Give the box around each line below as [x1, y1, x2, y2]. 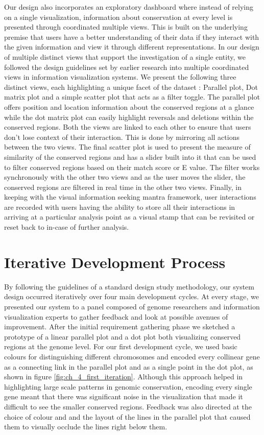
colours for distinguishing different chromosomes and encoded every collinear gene [4, 351, 260, 361]
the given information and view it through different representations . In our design [4, 41, 259, 52]
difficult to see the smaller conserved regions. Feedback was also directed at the [4, 401, 252, 412]
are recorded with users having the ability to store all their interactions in [4, 201, 235, 212]
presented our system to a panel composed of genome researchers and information [4, 301, 260, 311]
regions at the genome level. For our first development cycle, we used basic [4, 341, 237, 352]
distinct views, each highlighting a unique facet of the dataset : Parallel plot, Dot [4, 81, 258, 92]
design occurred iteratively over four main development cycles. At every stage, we [4, 291, 259, 302]
